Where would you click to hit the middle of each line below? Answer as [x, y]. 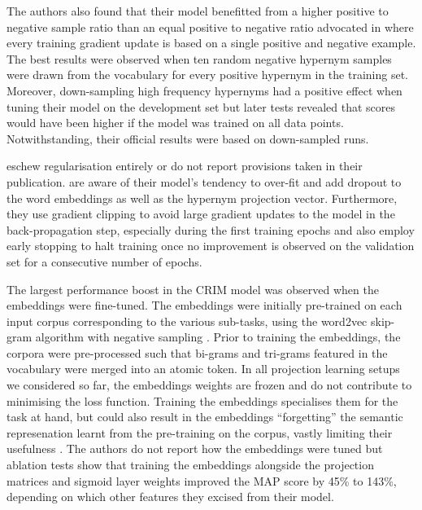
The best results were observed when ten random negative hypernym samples [199, 58]
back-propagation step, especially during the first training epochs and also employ [211, 229]
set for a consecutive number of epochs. [104, 261]
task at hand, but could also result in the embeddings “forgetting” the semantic [205, 417]
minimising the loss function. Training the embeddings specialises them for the [202, 400]
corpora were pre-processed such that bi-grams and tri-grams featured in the [197, 352]
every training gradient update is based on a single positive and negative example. [211, 43]
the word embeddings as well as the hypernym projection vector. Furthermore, [202, 198]
